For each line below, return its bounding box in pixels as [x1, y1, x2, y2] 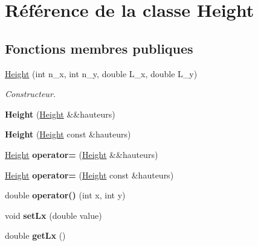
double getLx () [5, 229, 66, 242]
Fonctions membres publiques [5, 39, 193, 57]
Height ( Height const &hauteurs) [5, 128, 131, 140]
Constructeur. [5, 87, 56, 100]
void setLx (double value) [5, 209, 102, 221]
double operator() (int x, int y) [5, 189, 126, 201]
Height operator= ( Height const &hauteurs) [5, 168, 174, 181]
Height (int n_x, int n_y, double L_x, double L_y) [5, 67, 198, 80]
